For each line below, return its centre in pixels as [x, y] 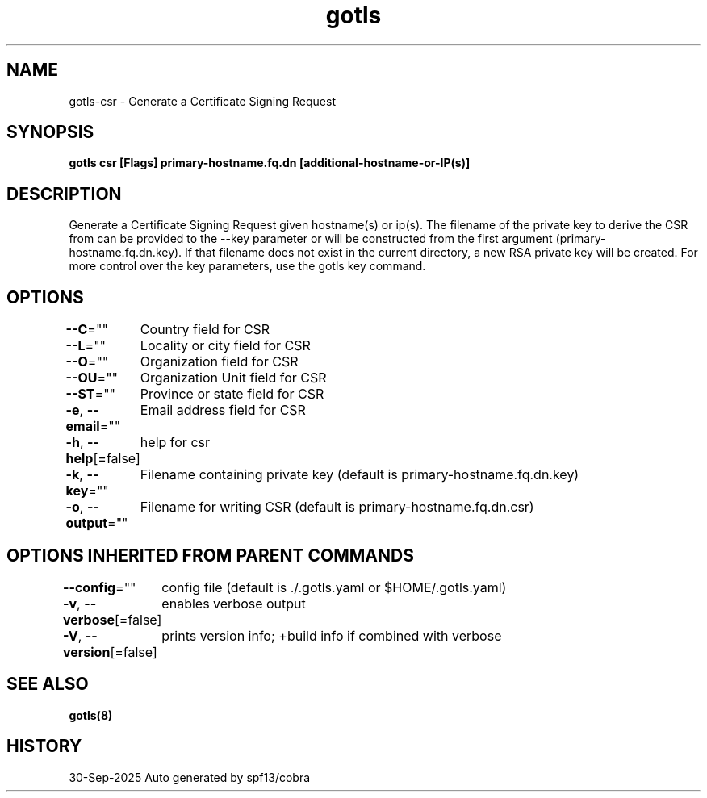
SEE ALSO [48, 684]
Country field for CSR [205, 330]
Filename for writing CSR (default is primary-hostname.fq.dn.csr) [337, 507]
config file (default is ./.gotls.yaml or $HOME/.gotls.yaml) [334, 587]
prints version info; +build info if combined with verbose [332, 635]
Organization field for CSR [219, 362]
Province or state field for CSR [232, 394]
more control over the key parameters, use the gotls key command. [247, 266]
